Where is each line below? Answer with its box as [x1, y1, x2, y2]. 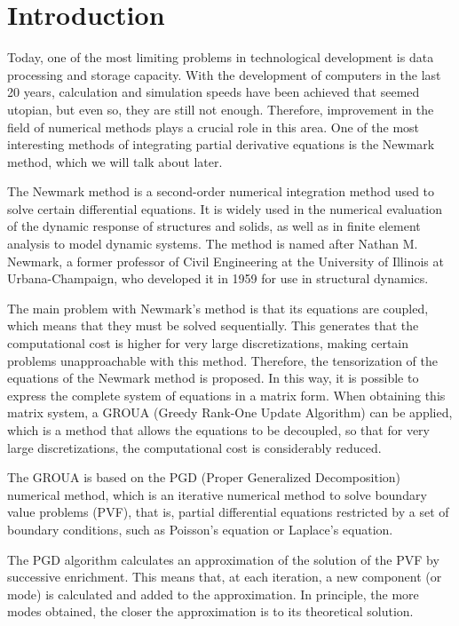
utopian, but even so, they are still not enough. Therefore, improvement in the [7, 99, 434, 118]
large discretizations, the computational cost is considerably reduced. [7, 438, 382, 456]
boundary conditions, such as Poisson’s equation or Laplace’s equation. [7, 519, 393, 538]
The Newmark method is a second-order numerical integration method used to [7, 182, 435, 201]
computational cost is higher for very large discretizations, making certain [7, 334, 409, 353]
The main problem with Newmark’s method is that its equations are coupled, [7, 298, 429, 317]
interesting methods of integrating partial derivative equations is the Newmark [7, 135, 435, 154]
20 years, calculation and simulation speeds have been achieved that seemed [7, 83, 420, 101]
